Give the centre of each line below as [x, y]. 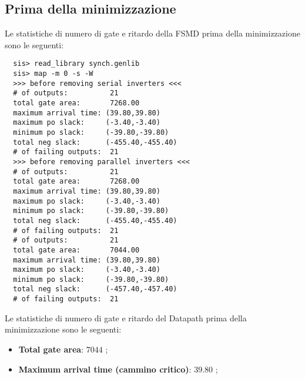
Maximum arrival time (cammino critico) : [105, 369]
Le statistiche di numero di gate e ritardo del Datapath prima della [126, 318]
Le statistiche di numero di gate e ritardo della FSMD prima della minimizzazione [152, 33]
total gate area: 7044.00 [76, 250]
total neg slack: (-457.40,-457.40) [95, 289]
